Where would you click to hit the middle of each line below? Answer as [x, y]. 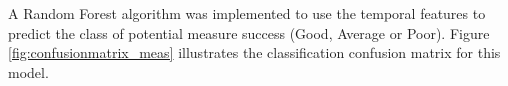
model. [28, 71]
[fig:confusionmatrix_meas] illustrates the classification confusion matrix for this [254, 52]
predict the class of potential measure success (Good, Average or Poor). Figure [249, 32]
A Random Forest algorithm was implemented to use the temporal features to [247, 13]
